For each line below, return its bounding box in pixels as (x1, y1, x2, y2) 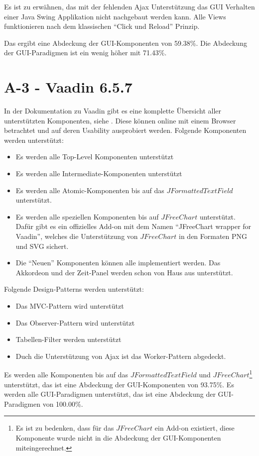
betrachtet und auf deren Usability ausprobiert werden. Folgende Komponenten (4, 125, 247, 135)
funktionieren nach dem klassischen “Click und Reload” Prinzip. (4, 21, 200, 31)
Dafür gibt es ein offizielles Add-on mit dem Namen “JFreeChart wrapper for (15, 221, 252, 231)
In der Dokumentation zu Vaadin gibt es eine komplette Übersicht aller (4, 106, 222, 116)
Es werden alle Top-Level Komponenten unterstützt (15, 151, 174, 162)
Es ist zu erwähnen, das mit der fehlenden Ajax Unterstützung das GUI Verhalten (4, 1, 255, 11)
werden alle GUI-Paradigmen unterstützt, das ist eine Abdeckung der (4, 389, 216, 399)
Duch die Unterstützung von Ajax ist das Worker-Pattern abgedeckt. (15, 350, 226, 361)
